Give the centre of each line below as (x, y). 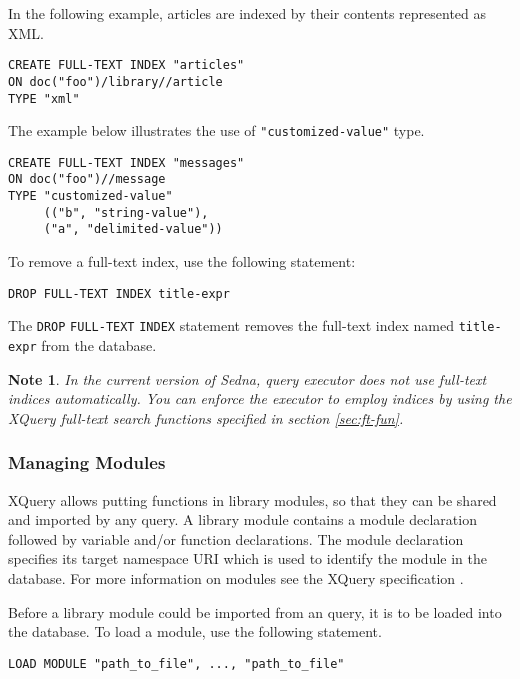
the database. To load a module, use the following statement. (195, 631)
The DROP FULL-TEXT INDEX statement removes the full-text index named (231, 325)
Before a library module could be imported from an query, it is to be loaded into (255, 611)
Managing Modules (87, 462)
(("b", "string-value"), (126, 212)
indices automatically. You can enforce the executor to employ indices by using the (260, 398)
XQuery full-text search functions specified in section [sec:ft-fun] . (206, 417)
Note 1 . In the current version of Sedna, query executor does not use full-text (247, 378)
